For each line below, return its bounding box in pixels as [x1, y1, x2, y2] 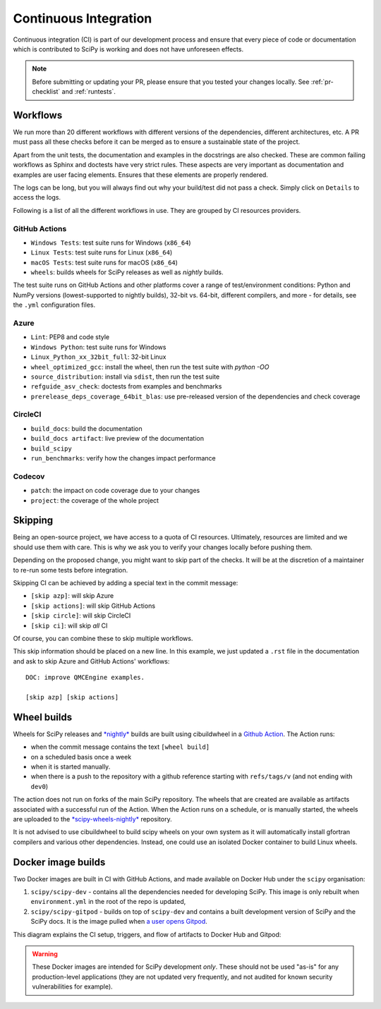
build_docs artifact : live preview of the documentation [30, 434, 205, 443]
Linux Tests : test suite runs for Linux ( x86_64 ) [30, 248, 173, 257]
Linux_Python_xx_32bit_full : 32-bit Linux [30, 353, 167, 361]
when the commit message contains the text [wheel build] [30, 742, 210, 751]
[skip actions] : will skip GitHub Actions [30, 601, 155, 610]
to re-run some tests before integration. [13, 565, 128, 574]
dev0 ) [30, 782, 49, 790]
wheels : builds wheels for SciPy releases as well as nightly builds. [30, 268, 224, 276]
